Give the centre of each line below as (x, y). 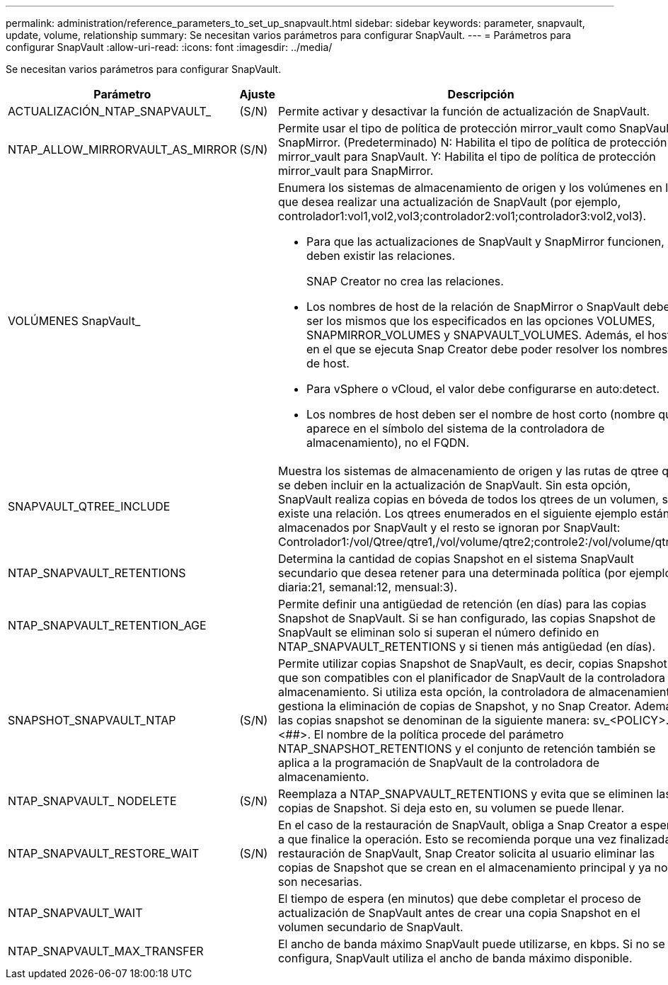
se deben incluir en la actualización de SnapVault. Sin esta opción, (454, 485)
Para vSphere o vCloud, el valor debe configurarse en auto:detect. (483, 389)
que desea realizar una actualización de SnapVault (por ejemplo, (449, 202)
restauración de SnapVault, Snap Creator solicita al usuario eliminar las (466, 853)
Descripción (481, 94)
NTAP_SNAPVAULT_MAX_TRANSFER (106, 951)
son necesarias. (320, 882)
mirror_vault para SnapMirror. (356, 171)
